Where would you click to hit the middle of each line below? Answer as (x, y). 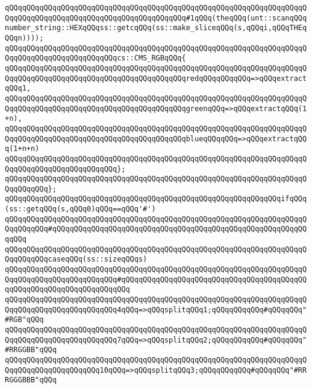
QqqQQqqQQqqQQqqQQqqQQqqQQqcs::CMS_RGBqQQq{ (95, 58)
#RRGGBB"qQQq (31, 350)
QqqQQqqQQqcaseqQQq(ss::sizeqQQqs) (76, 259)
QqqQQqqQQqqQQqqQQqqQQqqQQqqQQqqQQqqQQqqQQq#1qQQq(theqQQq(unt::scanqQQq (156, 18)
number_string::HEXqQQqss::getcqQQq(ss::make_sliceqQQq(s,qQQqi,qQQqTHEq (156, 28)
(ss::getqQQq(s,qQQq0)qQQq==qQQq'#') (80, 209)
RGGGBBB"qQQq (31, 380)
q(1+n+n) (22, 149)
